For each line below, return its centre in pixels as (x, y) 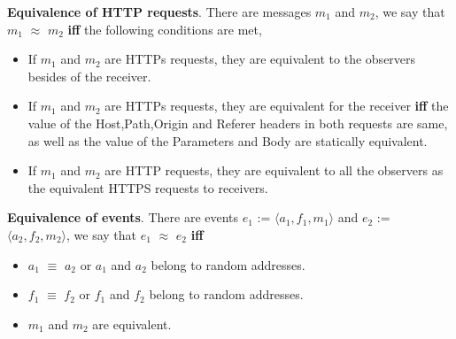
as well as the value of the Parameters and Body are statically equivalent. (228, 140)
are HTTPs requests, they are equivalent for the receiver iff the (277, 106)
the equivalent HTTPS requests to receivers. (148, 187)
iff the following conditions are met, (165, 29)
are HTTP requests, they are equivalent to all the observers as (274, 170)
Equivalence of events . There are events (123, 217)
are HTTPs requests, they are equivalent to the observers (260, 59)
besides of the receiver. (89, 76)
